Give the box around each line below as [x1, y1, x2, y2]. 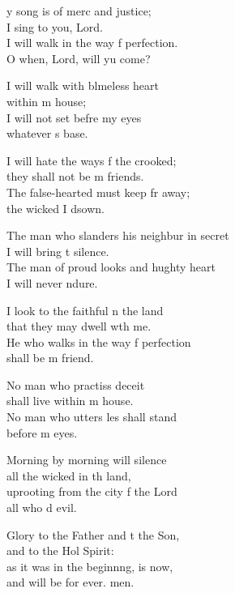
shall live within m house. [6, 392, 134, 409]
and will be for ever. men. [6, 574, 135, 591]
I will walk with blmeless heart [6, 77, 160, 94]
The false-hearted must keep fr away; [6, 183, 190, 200]
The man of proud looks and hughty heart [6, 258, 216, 275]
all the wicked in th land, [6, 467, 131, 484]
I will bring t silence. [6, 242, 109, 259]
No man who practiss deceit [6, 376, 145, 393]
